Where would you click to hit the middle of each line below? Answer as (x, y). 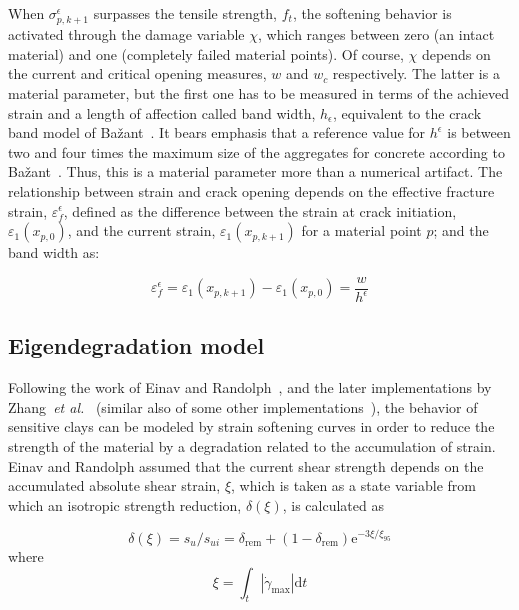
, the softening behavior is (372, 13)
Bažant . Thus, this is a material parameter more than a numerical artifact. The (255, 171)
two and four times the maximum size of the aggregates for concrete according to (256, 151)
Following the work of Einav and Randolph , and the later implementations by (250, 387)
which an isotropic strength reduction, (125, 504)
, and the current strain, (141, 230)
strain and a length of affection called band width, (162, 112)
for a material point (361, 230)
